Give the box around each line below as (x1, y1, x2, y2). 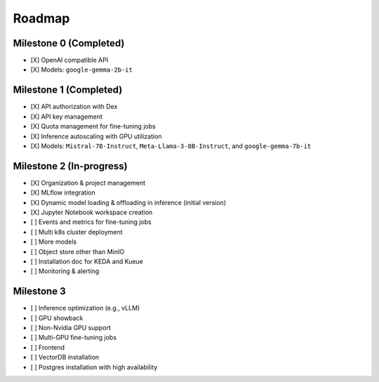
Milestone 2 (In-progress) (13, 160, 128, 172)
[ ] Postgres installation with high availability (30, 362, 158, 371)
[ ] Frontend (30, 343, 65, 351)
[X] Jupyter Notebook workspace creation (30, 208, 153, 216)
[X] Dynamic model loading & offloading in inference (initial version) (30, 198, 227, 206)
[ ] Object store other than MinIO (30, 247, 125, 256)
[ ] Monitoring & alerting (30, 267, 100, 275)
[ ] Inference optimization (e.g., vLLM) (30, 304, 140, 312)
